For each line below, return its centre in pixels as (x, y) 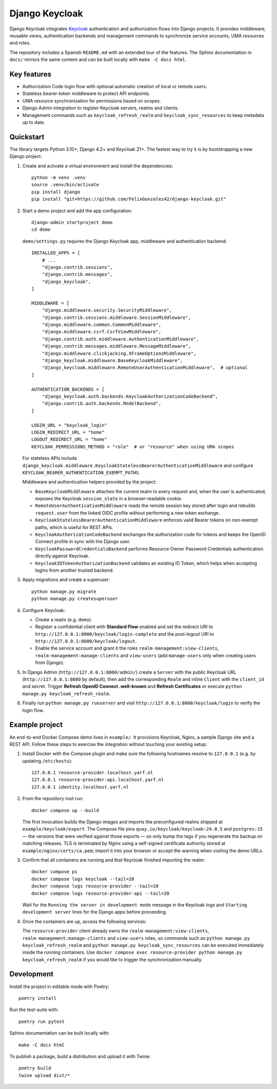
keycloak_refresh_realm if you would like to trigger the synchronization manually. (112, 959)
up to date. (34, 122)
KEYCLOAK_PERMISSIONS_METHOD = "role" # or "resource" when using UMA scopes (133, 447)
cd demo (41, 230)
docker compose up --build (65, 810)
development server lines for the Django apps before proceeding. (95, 912)
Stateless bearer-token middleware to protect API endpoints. (86, 94)
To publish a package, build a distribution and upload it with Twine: (80, 1056)
